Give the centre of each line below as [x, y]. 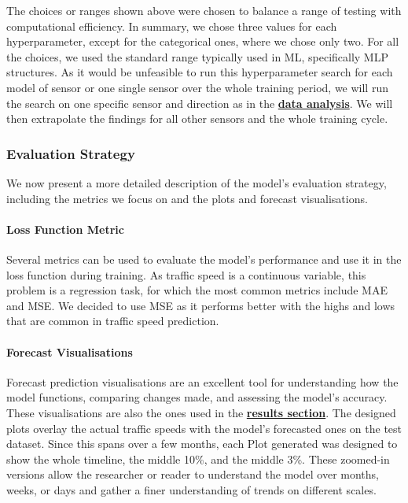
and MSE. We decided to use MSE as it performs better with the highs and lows [201, 305]
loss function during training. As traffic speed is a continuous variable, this [186, 274]
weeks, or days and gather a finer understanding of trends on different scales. [191, 489]
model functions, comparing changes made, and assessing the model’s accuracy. [197, 397]
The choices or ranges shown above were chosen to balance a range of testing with [204, 10]
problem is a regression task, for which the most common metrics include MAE [197, 290]
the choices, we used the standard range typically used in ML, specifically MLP [197, 56]
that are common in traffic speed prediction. [113, 321]
